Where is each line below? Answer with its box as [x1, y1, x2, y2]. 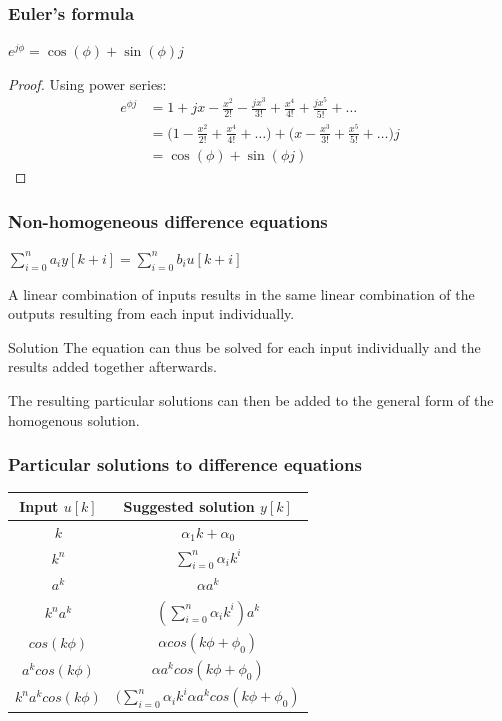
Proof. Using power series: [8, 73, 167, 94]
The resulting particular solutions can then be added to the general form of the [8, 390, 494, 411]
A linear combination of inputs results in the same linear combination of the [8, 283, 475, 304]
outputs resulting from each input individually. [8, 303, 295, 324]
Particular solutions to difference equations [8, 452, 362, 477]
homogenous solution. [8, 409, 140, 430]
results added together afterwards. [8, 356, 217, 377]
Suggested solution [123, 495, 255, 516]
